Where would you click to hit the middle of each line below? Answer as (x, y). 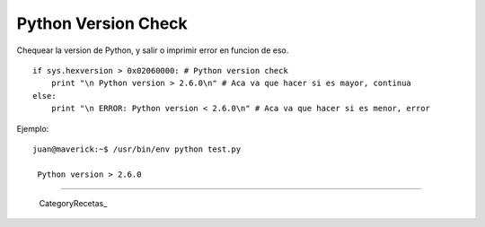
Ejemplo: (33, 128)
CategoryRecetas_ (73, 204)
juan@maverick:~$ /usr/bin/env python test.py (137, 149)
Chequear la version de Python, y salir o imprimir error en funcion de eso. (153, 50)
